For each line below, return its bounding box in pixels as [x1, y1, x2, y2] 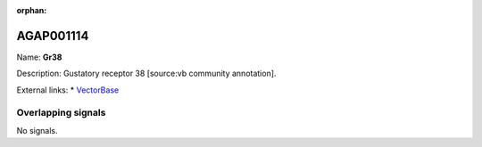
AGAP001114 [16, 28, 89, 44]
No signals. [16, 125, 58, 135]
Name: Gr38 [16, 52, 62, 62]
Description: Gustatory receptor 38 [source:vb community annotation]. [16, 68, 277, 79]
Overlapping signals [16, 107, 106, 119]
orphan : [16, 5, 47, 15]
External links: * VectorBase [16, 85, 120, 95]
